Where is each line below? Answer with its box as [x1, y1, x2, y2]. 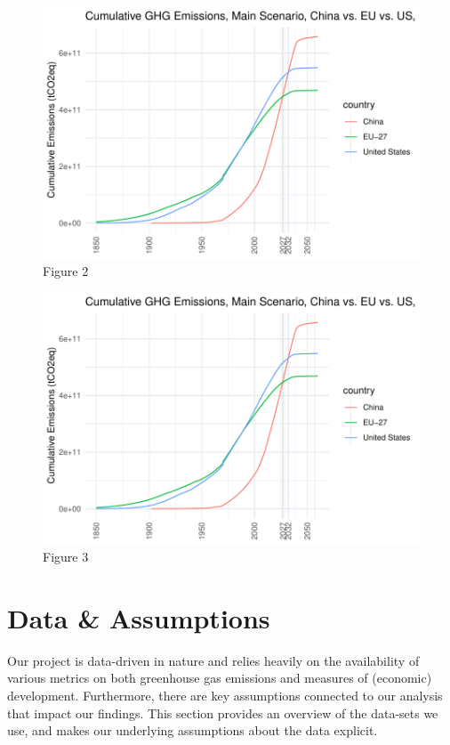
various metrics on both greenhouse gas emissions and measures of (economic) [7, 668, 432, 687]
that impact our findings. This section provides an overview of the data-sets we [7, 703, 438, 722]
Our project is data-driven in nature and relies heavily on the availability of [7, 651, 420, 669]
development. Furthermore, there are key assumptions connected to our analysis [7, 686, 443, 704]
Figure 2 [43, 262, 89, 280]
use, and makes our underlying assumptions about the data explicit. [7, 721, 378, 740]
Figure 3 [43, 547, 89, 566]
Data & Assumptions [7, 599, 270, 636]
